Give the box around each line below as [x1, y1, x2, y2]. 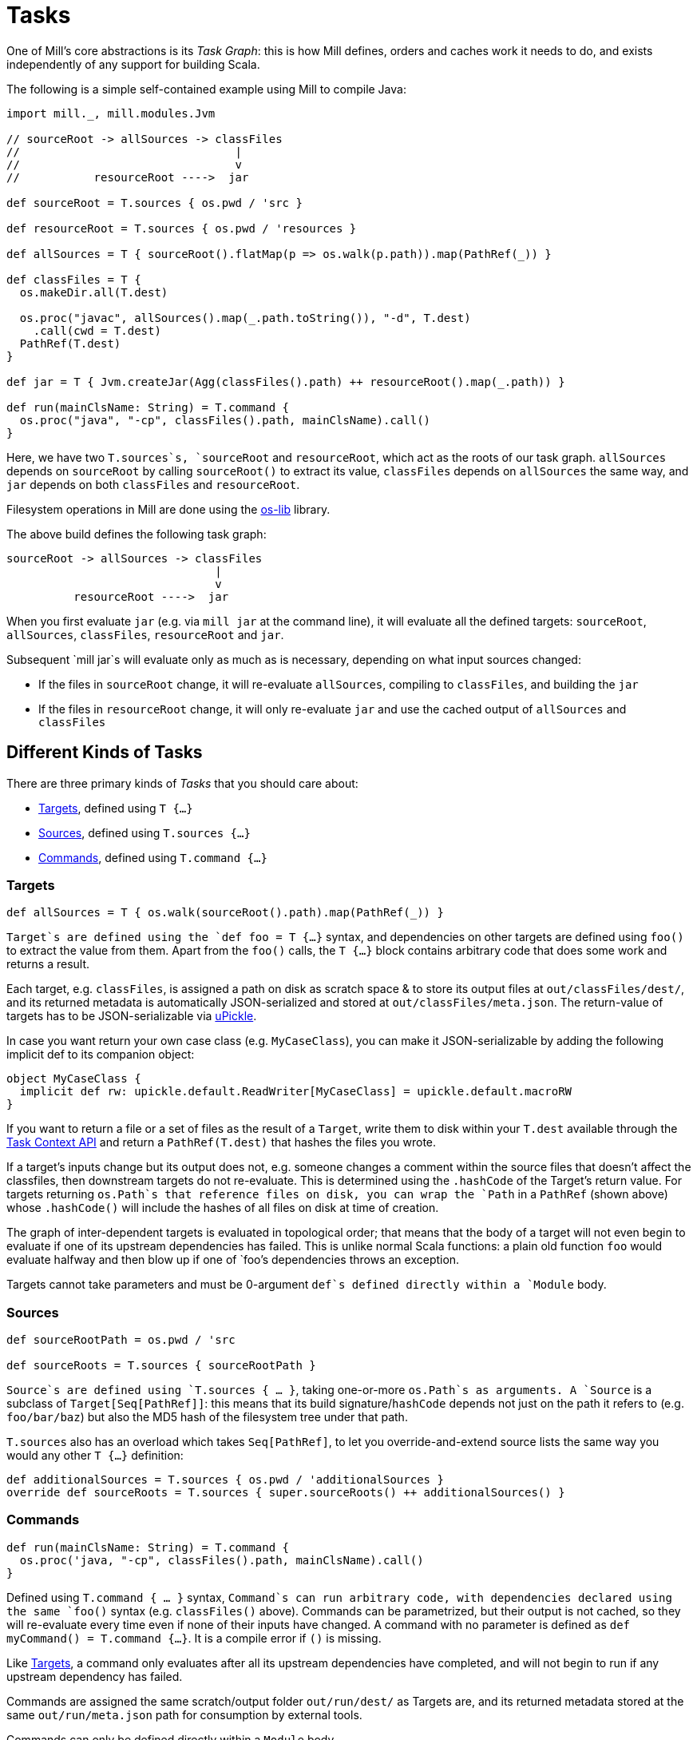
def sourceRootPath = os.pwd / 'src [6, 1333, 236, 1347]
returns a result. [6, 957, 90, 971]
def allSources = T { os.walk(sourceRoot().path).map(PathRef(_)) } [6, 906, 444, 920]
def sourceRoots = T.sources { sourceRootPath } [6, 1359, 316, 1373]
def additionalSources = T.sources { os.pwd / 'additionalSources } [6, 1473, 444, 1487]
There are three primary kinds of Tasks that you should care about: [6, 776, 358, 790]
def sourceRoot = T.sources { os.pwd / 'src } [6, 196, 303, 209]
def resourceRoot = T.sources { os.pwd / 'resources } [6, 221, 357, 235]
